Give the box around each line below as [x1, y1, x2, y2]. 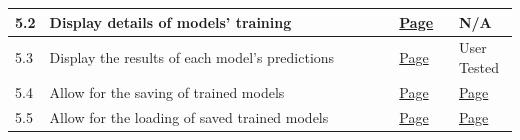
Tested [458, 56, 500, 77]
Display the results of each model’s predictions [49, 47, 335, 68]
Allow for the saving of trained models [49, 81, 285, 102]
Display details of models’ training [49, 11, 292, 32]
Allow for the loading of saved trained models [49, 106, 329, 127]
